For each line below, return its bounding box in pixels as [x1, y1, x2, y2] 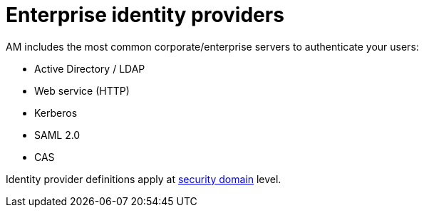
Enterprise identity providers [6, 3, 284, 27]
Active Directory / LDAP [34, 62, 145, 75]
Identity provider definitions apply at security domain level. [6, 172, 281, 185]
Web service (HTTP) [34, 84, 130, 97]
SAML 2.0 [34, 128, 81, 141]
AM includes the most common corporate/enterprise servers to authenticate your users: [6, 40, 419, 53]
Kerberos [34, 106, 78, 119]
